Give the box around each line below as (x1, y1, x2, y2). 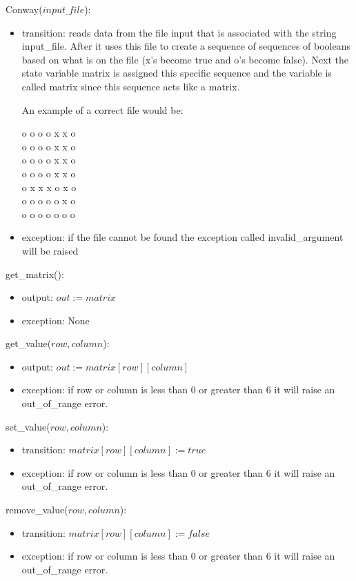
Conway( (6, 2, 43, 16)
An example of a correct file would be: (21, 102, 184, 117)
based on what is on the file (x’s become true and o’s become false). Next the (21, 52, 349, 66)
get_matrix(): (6, 266, 64, 281)
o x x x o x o (21, 179, 77, 194)
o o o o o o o (21, 206, 75, 221)
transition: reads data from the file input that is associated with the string (21, 25, 337, 39)
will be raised (21, 243, 79, 257)
